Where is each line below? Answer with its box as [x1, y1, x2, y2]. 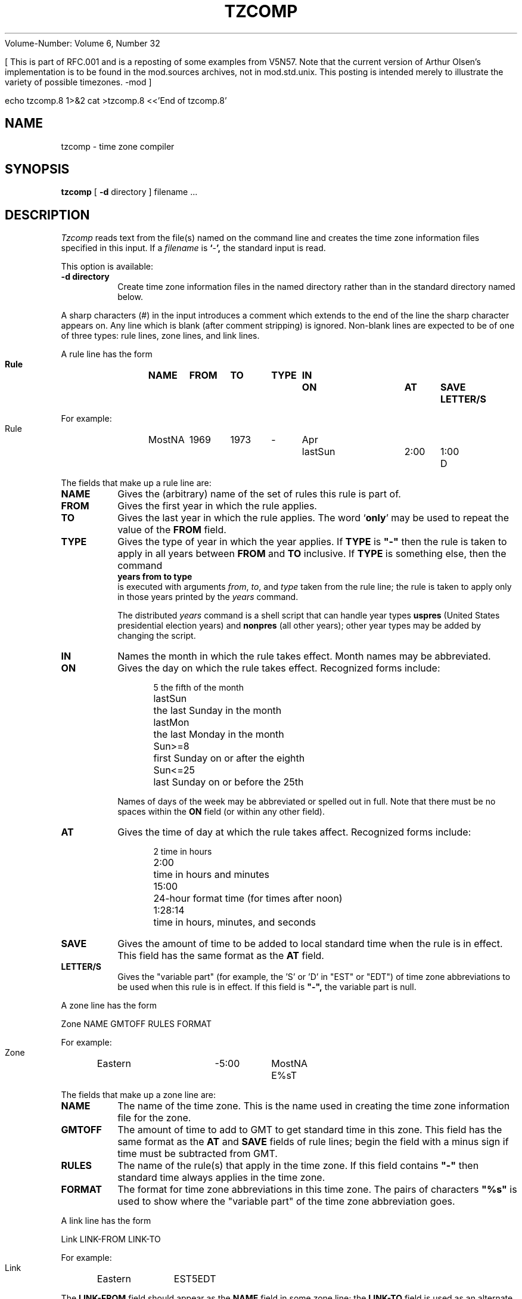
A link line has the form [61, 1216, 151, 1226]
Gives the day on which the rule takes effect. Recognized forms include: [117, 662, 440, 675]
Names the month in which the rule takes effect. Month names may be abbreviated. [117, 650, 491, 663]
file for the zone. [117, 1112, 191, 1124]
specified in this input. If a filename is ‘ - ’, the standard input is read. [61, 243, 326, 253]
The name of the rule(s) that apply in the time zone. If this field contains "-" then [117, 1159, 479, 1172]
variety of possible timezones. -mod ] [5, 76, 152, 87]
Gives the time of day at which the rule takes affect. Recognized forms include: [117, 826, 471, 839]
